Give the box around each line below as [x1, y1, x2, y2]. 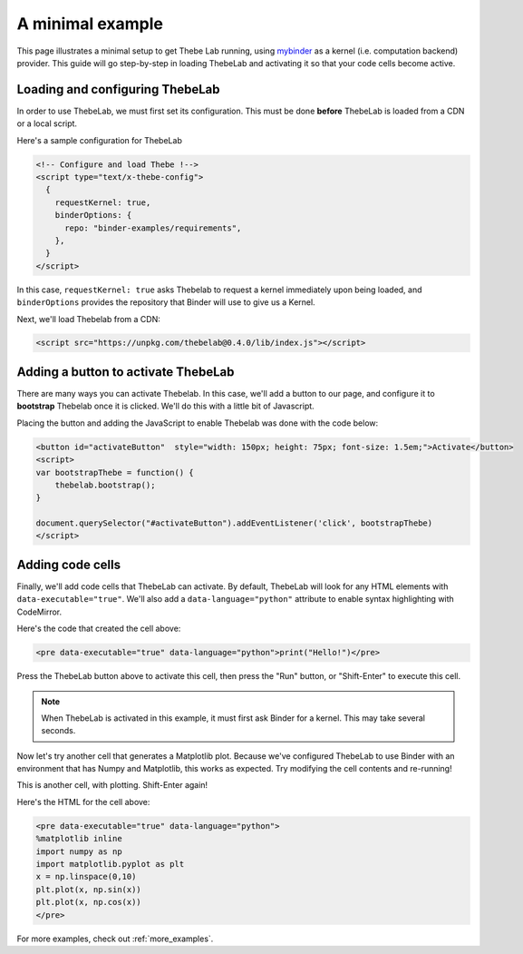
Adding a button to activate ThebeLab [16, 364, 235, 379]
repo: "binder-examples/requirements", [64, 222, 242, 233]
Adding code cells [16, 556, 121, 572]
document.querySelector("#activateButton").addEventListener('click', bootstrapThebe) [35, 518, 433, 528]
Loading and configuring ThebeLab [16, 82, 221, 97]
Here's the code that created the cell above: [16, 623, 181, 634]
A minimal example [16, 14, 163, 34]
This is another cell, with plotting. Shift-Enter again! [16, 780, 208, 791]
